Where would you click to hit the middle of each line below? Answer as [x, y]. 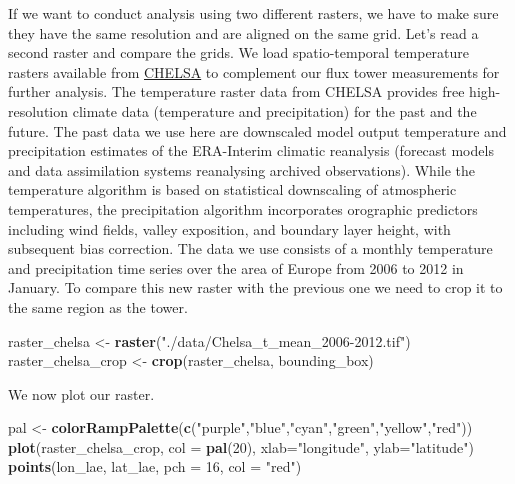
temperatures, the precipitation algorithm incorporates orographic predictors [243, 208]
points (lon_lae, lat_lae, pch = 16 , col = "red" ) [155, 466]
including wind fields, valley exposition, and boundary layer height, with [229, 228]
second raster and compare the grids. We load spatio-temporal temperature [239, 52]
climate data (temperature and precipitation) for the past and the [274, 110]
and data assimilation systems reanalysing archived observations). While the [242, 169]
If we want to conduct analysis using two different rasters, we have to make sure [253, 13]
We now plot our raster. [81, 393]
